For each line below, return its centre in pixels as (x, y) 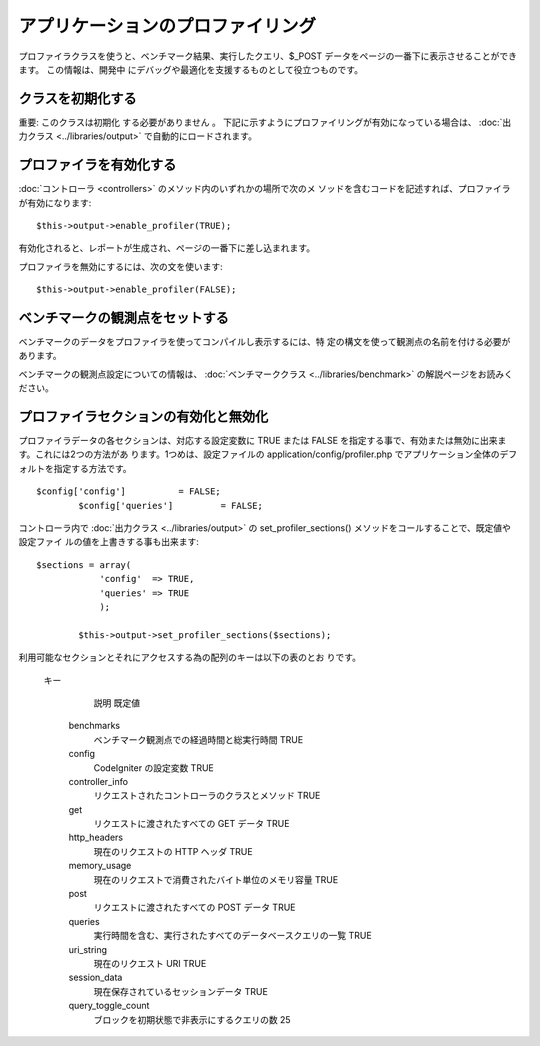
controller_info (98, 781)
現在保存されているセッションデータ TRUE (181, 991)
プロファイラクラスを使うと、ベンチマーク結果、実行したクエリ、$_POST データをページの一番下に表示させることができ (267, 56)
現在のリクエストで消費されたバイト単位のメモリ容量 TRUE (216, 879)
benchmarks (94, 726)
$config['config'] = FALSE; (129, 491)
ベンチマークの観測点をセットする (123, 317)
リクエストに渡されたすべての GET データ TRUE (191, 824)
